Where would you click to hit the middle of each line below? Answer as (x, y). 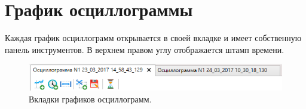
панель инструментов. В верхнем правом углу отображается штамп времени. (145, 49)
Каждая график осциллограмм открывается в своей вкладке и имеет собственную (153, 38)
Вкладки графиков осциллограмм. (90, 99)
